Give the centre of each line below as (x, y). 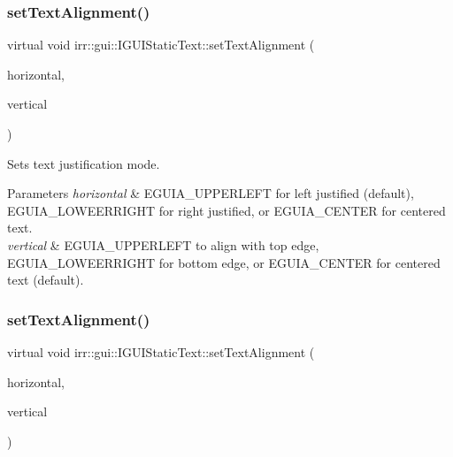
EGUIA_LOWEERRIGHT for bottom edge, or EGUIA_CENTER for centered (224, 262)
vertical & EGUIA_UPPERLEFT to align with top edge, (163, 244)
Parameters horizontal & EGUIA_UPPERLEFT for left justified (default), (211, 193)
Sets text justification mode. (84, 163)
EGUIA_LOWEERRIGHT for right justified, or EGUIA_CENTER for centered (226, 210)
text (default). (46, 280)
